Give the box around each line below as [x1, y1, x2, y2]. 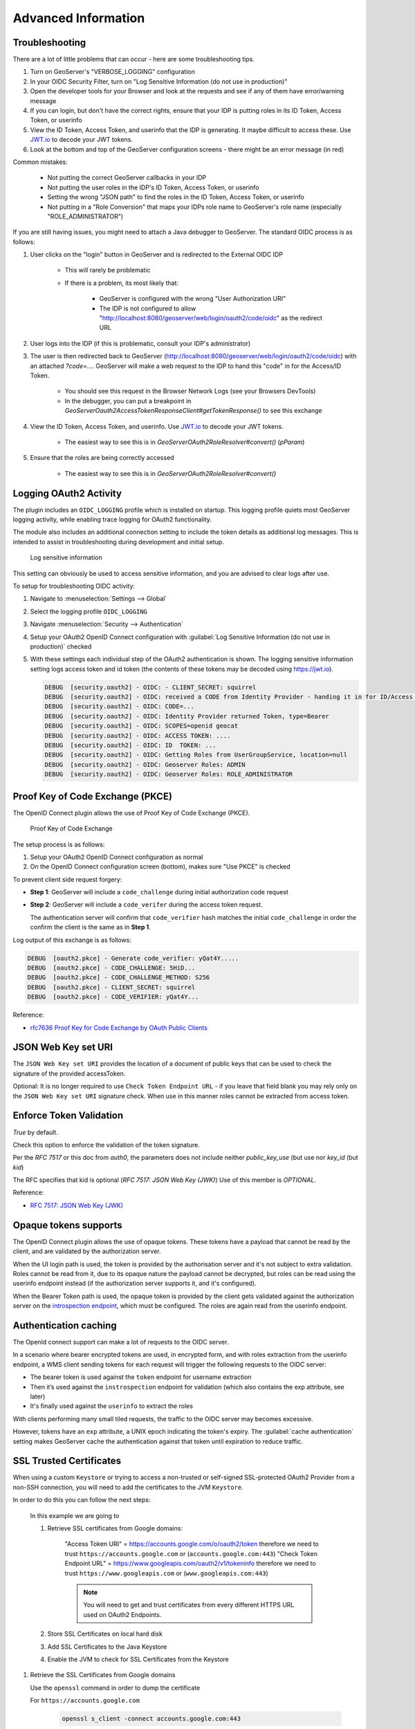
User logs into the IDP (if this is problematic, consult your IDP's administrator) [30, 339, 251, 347]
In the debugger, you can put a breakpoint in [64, 396, 192, 405]
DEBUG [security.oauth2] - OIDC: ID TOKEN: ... [44, 741, 216, 750]
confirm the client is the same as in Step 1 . [30, 923, 151, 932]
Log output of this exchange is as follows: [12, 936, 131, 944]
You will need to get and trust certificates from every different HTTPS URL [83, 1601, 295, 1609]
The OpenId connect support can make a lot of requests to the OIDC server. [12, 1338, 229, 1347]
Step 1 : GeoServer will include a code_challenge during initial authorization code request [30, 888, 288, 896]
